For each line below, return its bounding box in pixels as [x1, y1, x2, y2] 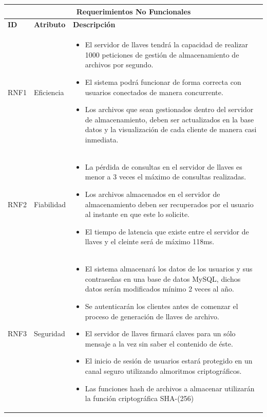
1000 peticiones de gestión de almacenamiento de [85, 49, 239, 60]
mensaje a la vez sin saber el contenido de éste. [85, 338, 233, 349]
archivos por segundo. [85, 59, 154, 70]
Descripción [73, 19, 116, 30]
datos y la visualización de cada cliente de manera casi [85, 124, 257, 135]
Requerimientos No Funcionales [76, 6, 191, 16]
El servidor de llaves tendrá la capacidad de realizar [85, 39, 248, 50]
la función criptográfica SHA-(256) [85, 393, 194, 404]
